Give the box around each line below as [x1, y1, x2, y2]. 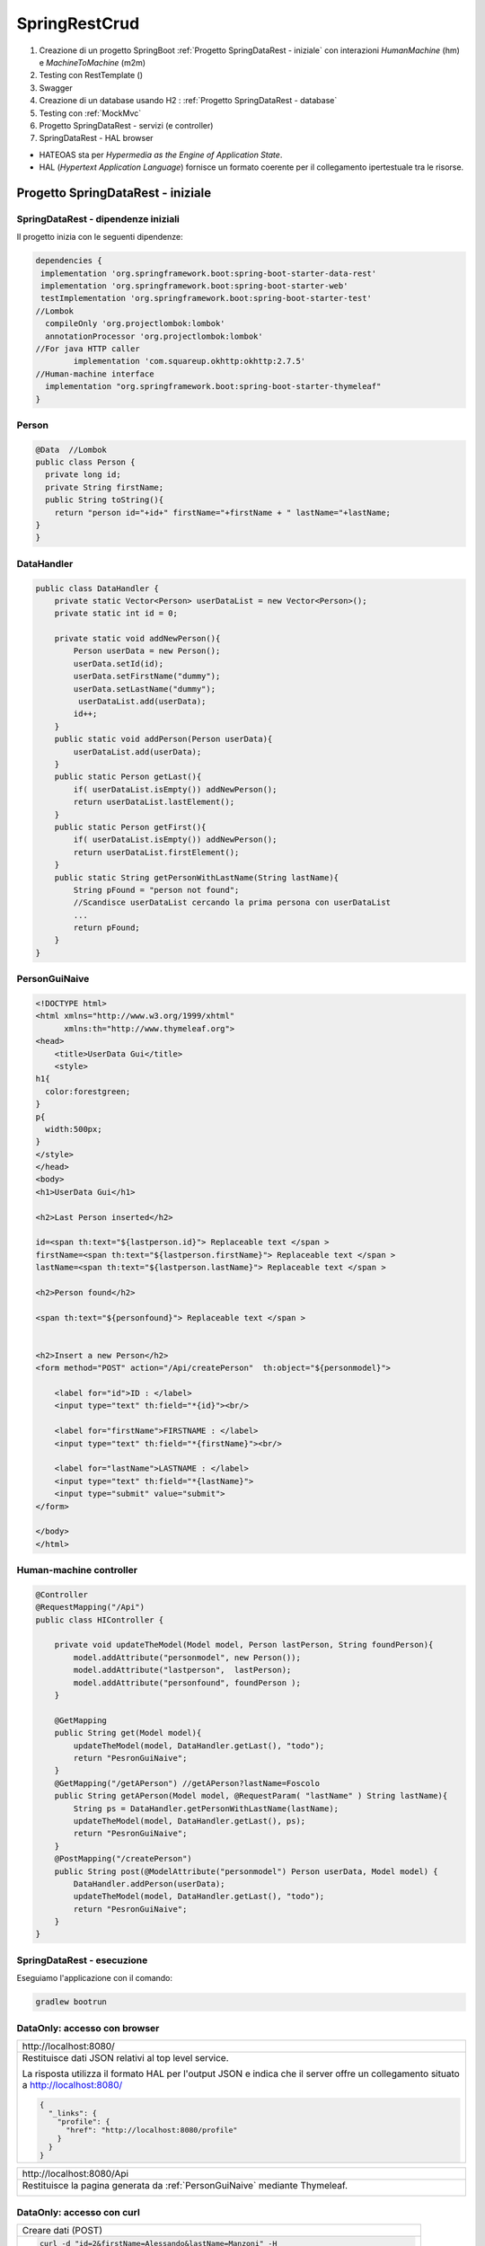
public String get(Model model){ [54, 1728, 202, 1738]
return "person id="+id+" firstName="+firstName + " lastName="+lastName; [54, 508, 391, 517]
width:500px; [45, 1124, 102, 1134]
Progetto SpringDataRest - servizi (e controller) [39, 119, 214, 130]
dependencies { [35, 256, 102, 266]
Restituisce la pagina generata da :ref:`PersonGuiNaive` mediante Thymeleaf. [22, 2179, 348, 2191]
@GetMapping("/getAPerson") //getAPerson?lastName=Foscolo [54, 1778, 321, 1788]
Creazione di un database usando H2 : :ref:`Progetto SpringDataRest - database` [39, 95, 338, 106]
